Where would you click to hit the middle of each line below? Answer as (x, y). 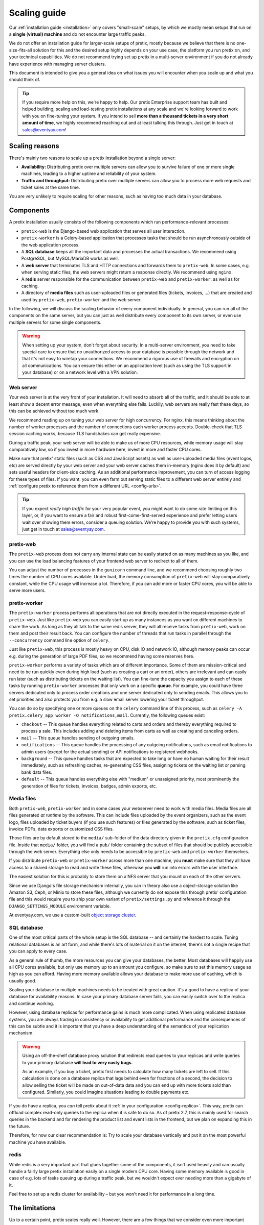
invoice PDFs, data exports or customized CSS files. (61, 829)
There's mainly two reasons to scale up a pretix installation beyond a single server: (92, 158)
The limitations (32, 1208)
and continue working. (32, 1003)
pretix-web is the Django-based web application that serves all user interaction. (103, 231)
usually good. (23, 980)
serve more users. (27, 590)
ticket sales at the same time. (51, 187)
